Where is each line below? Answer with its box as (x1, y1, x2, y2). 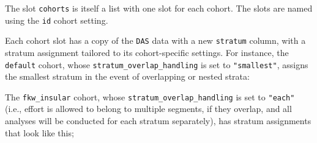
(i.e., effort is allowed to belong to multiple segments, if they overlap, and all (5, 102, 292, 115)
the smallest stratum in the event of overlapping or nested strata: (5, 70, 250, 83)
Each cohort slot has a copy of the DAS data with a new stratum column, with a (5, 34, 306, 47)
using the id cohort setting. (5, 13, 108, 26)
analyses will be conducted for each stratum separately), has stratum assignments (5, 114, 311, 127)
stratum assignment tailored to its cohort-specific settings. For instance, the (5, 46, 289, 58)
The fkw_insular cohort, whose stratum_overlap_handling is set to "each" (5, 90, 295, 103)
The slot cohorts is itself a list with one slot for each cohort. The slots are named (5, 2, 313, 14)
